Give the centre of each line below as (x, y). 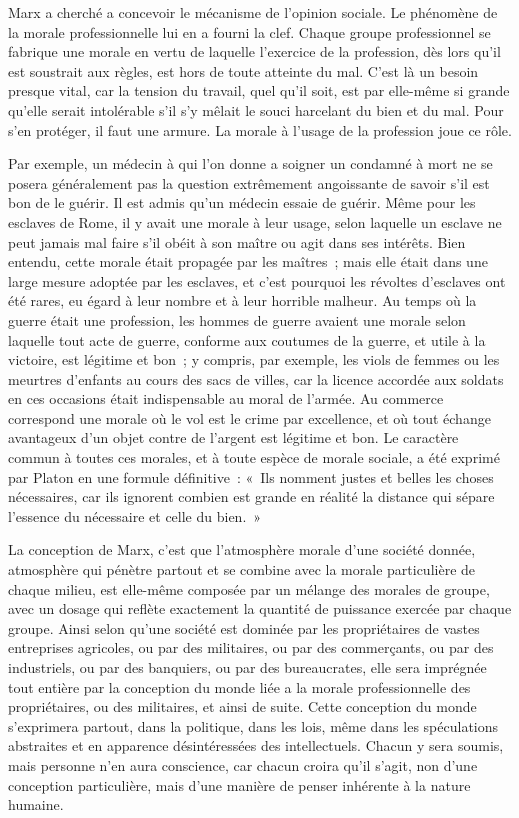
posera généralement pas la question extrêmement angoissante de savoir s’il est (249, 182)
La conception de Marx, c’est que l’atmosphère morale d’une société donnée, (242, 549)
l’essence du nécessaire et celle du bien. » (135, 515)
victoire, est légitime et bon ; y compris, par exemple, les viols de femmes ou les (254, 359)
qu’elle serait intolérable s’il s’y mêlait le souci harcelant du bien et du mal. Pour (256, 109)
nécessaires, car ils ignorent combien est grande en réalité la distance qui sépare (251, 496)
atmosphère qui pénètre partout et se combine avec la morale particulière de (242, 569)
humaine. (36, 804)
